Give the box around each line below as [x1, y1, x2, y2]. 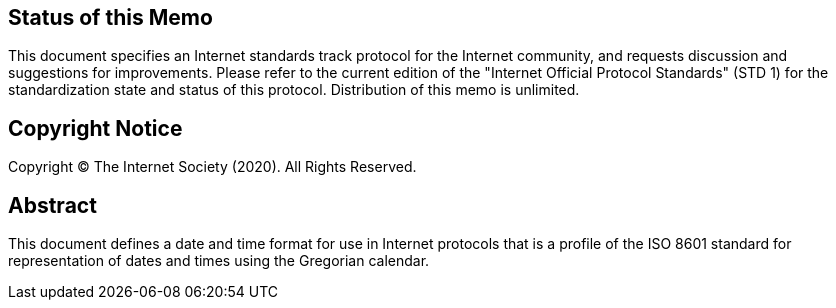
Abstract [8, 192, 97, 218]
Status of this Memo [8, 5, 213, 30]
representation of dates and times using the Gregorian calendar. [8, 252, 430, 270]
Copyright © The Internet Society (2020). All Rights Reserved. [8, 158, 417, 176]
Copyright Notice [8, 115, 183, 141]
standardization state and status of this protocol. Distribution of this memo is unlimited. [8, 81, 580, 99]
